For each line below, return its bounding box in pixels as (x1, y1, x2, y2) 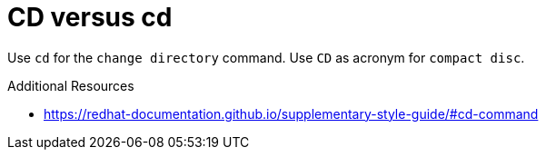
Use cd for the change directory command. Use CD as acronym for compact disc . (7, 49, 525, 65)
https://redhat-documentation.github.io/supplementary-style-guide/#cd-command (44, 105, 539, 122)
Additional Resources (7, 77, 134, 93)
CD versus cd (7, 2, 173, 33)
